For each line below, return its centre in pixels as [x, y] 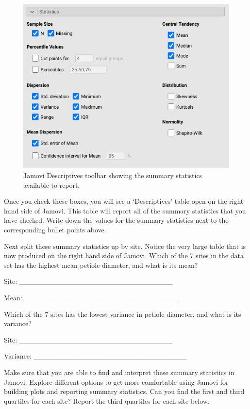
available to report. [52, 185]
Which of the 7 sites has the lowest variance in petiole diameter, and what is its [123, 314]
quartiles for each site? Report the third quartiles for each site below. [107, 401]
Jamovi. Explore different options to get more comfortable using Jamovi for [116, 382]
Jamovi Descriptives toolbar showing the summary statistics [113, 175]
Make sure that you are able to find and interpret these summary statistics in [119, 372]
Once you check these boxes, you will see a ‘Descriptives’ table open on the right [124, 201]
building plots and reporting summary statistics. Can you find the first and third [124, 391]
